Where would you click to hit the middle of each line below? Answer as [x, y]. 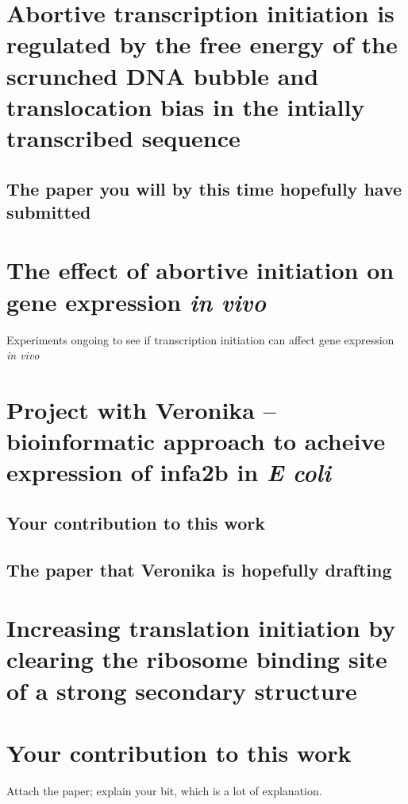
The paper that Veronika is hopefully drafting [199, 569]
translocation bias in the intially [186, 106]
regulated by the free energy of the [202, 44]
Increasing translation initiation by [201, 628]
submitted [49, 211]
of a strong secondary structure [182, 690]
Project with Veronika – [141, 409]
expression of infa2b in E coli [169, 472]
